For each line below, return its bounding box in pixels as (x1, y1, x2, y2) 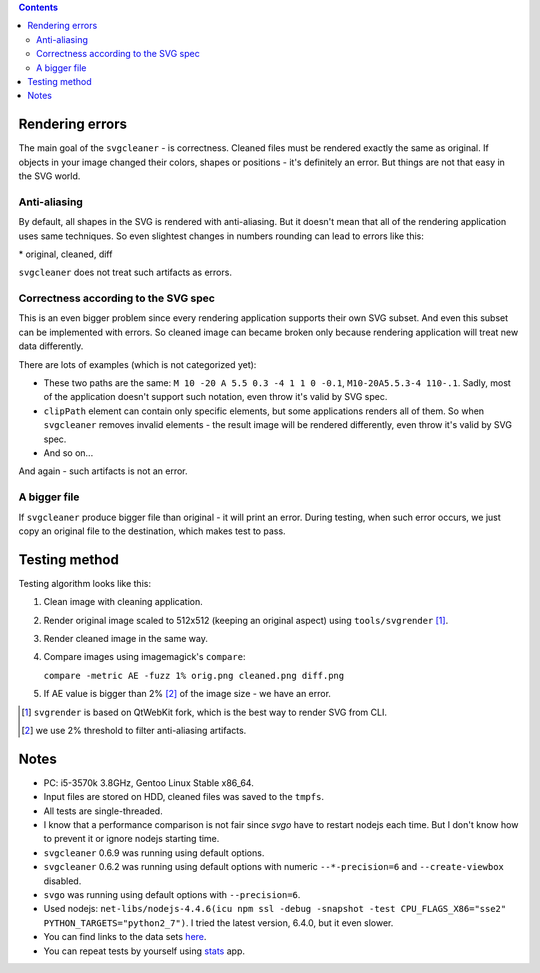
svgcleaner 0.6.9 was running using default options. (43, 846, 265, 859)
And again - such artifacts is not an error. (18, 465, 189, 477)
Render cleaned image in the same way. (43, 633, 209, 644)
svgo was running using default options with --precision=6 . (43, 888, 301, 900)
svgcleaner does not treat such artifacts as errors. (18, 266, 232, 279)
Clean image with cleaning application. (43, 596, 204, 608)
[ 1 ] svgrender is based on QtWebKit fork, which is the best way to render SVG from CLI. (21, 706, 387, 718)
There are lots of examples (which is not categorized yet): (18, 358, 257, 370)
